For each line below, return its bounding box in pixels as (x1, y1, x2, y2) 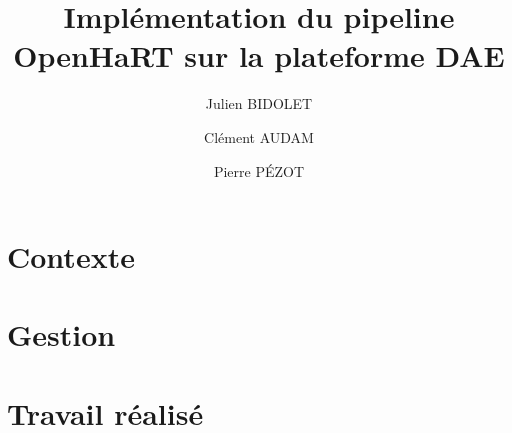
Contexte (7, 236, 135, 277)
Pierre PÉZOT (213, 160, 305, 181)
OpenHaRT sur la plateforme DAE (13, 35, 505, 76)
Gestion (7, 314, 116, 355)
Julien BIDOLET (205, 93, 313, 114)
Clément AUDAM (204, 126, 314, 147)
